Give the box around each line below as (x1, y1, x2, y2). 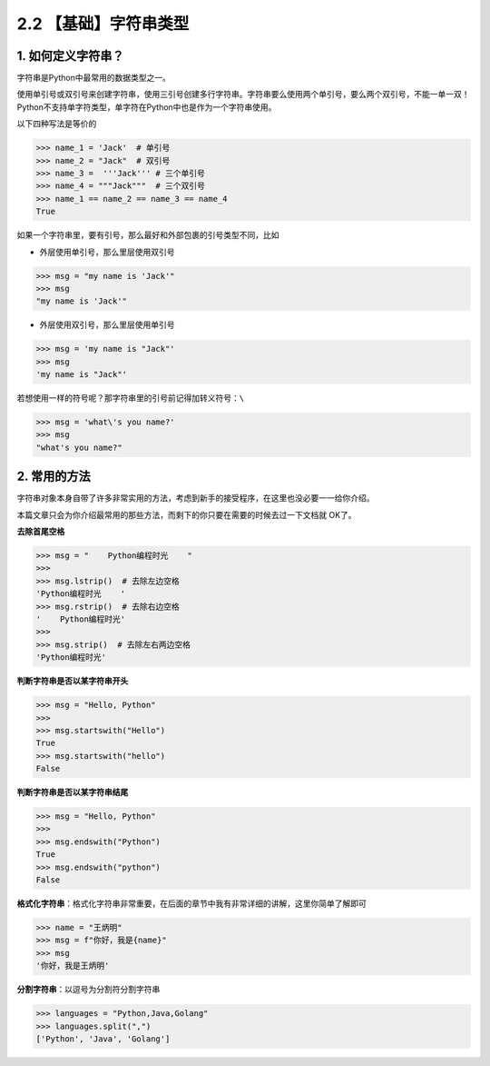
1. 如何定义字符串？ (16, 48, 124, 64)
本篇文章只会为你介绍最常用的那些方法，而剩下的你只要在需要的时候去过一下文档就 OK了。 (16, 509, 358, 520)
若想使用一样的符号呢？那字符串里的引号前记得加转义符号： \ (16, 393, 245, 403)
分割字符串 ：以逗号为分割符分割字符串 (16, 984, 161, 995)
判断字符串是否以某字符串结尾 (16, 787, 129, 798)
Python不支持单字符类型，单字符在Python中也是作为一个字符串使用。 (16, 101, 277, 113)
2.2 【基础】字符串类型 (16, 14, 190, 34)
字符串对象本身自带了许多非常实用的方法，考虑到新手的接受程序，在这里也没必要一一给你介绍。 (16, 493, 375, 503)
